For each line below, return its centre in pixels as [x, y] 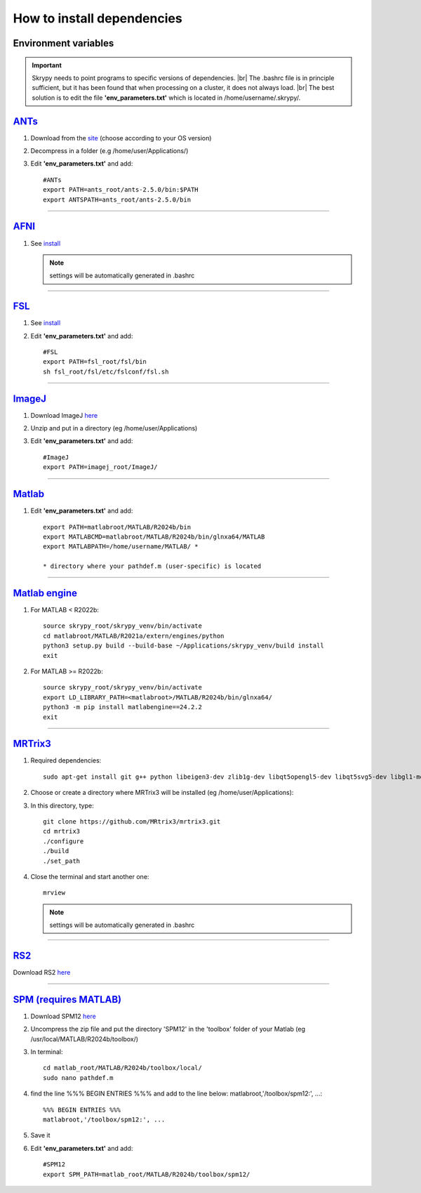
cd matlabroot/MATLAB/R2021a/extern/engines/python [134, 636]
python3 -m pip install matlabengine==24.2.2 [123, 707]
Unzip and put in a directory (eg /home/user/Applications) [114, 428]
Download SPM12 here [63, 1016]
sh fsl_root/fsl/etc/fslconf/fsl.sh [106, 371]
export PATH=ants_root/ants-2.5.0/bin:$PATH [121, 190]
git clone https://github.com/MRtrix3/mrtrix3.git [132, 821]
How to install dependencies [98, 18]
